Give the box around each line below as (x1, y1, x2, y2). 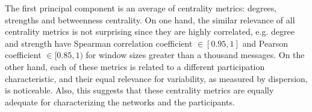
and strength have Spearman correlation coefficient (5, 37, 193, 49)
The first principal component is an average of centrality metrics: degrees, (5, 2, 277, 14)
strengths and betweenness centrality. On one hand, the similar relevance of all (5, 13, 295, 26)
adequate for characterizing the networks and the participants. (5, 95, 235, 108)
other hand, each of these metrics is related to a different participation (5, 60, 265, 72)
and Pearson (242, 37, 288, 49)
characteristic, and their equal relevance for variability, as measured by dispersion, (5, 72, 308, 84)
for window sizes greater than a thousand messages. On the (86, 49, 305, 61)
